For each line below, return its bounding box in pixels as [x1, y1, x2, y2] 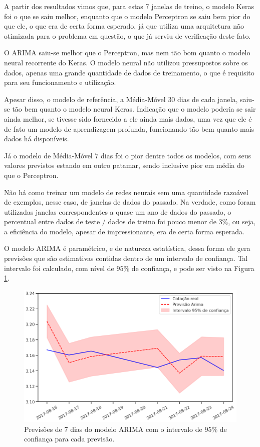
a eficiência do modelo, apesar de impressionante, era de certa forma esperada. [4, 226, 245, 236]
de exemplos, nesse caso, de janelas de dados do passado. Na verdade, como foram [4, 197, 256, 207]
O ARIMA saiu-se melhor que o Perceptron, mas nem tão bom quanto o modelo [4, 47, 250, 58]
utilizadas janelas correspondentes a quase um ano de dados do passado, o [4, 206, 231, 217]
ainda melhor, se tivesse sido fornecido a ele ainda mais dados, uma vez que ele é [4, 113, 252, 124]
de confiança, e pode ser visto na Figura [131, 262, 254, 273]
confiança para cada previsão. [24, 433, 115, 444]
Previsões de [24, 423, 62, 434]
